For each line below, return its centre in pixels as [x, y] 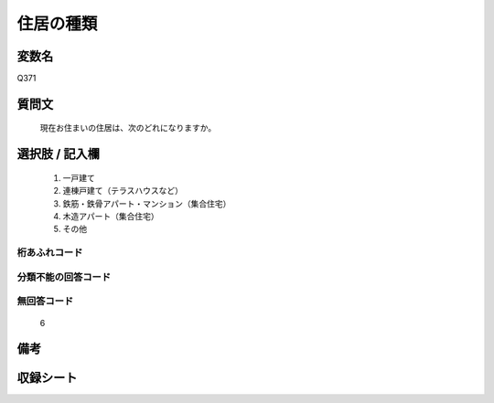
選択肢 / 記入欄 [59, 154]
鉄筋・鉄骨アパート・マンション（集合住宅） [147, 203]
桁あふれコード [50, 253]
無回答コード [45, 302]
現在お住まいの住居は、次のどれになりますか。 [128, 128]
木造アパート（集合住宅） [111, 217]
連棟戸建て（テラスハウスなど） [123, 191]
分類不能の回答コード [64, 277]
